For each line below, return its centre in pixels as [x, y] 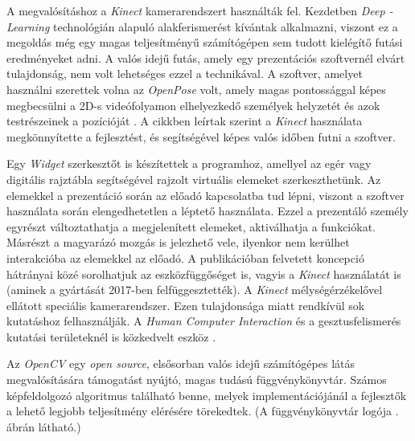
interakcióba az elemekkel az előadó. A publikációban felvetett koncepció [185, 257]
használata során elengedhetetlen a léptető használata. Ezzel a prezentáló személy [207, 211]
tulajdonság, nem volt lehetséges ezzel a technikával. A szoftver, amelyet [185, 73]
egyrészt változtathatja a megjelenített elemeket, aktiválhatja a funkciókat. [191, 226]
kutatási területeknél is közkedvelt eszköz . [111, 336]
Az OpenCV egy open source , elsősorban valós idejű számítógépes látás [181, 363]
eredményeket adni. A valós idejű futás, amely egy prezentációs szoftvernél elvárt [206, 57]
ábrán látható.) [44, 426]
